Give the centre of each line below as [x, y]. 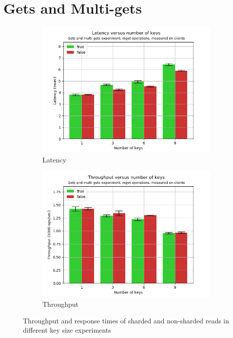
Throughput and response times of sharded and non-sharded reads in [126, 320]
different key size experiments [67, 330]
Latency [54, 159]
